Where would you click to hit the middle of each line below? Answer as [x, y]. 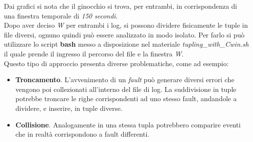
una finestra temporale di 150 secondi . [61, 15]
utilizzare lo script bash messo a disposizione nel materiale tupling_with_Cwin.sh [126, 44]
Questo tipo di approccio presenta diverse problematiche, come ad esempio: [116, 63]
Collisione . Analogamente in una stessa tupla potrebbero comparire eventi [128, 124]
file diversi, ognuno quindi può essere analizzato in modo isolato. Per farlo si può [124, 34]
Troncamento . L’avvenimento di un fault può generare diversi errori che [125, 80]
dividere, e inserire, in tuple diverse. [69, 108]
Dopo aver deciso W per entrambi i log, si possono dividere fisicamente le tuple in [126, 25]
